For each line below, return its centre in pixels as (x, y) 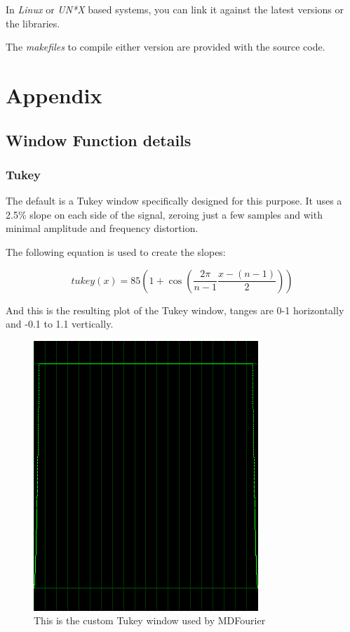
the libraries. (33, 23)
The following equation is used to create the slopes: (116, 251)
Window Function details (99, 140)
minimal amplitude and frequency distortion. (102, 228)
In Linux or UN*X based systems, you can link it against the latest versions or (175, 9)
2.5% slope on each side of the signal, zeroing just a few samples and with (164, 214)
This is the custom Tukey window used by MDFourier (150, 620)
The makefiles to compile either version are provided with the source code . (166, 47)
